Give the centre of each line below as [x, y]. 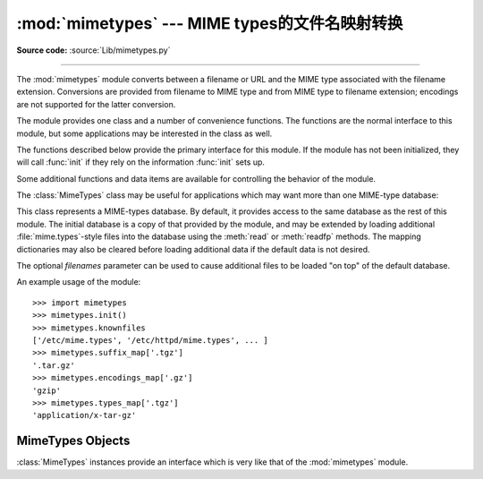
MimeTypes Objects [73, 441]
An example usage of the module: [79, 282]
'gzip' [47, 390]
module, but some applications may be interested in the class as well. [144, 133]
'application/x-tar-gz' [85, 415]
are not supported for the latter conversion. [96, 104]
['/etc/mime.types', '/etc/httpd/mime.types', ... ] [150, 340]
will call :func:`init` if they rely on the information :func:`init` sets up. [141, 162]
